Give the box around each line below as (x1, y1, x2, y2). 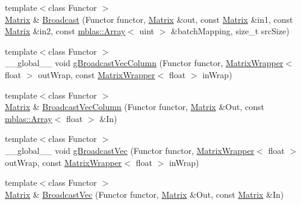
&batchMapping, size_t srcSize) (171, 25, 290, 37)
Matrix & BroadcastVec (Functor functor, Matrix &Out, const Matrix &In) (5, 188, 284, 200)
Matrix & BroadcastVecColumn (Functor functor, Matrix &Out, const (5, 100, 264, 113)
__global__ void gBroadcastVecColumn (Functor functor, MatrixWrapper (5, 57, 284, 69)
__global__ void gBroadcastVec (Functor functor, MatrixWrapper (5, 144, 255, 156)
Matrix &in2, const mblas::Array (5, 25, 126, 37)
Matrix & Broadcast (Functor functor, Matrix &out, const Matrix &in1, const (5, 13, 293, 25)
